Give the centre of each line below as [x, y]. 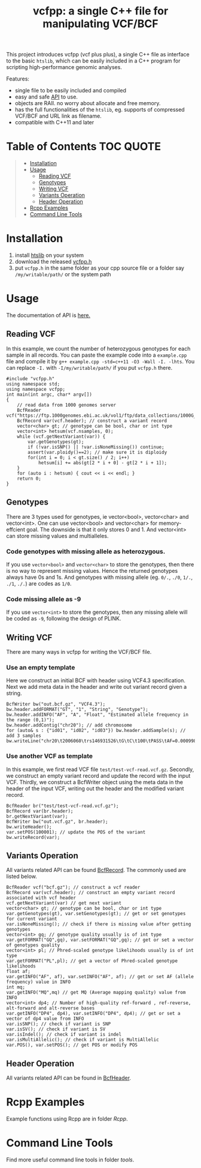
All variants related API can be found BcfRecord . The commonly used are [96, 870]
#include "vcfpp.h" [31, 379]
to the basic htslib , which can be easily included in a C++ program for [93, 61]
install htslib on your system [49, 255]
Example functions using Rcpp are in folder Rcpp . [67, 1119]
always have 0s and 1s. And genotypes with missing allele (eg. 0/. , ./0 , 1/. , [100, 577]
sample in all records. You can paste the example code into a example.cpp [97, 355]
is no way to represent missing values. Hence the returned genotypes [92, 570]
